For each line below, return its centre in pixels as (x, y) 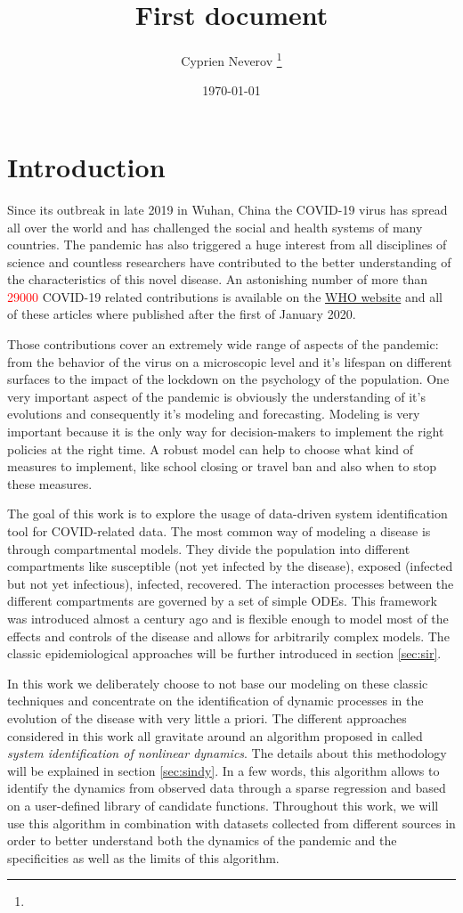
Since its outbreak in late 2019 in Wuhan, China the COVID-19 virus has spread (227, 209)
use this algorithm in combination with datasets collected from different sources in (231, 823)
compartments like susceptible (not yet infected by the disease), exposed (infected (230, 566)
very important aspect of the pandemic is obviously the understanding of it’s (216, 396)
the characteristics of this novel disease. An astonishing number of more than (218, 279)
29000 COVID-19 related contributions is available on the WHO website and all (225, 296)
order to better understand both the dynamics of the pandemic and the (202, 840)
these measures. (50, 483)
